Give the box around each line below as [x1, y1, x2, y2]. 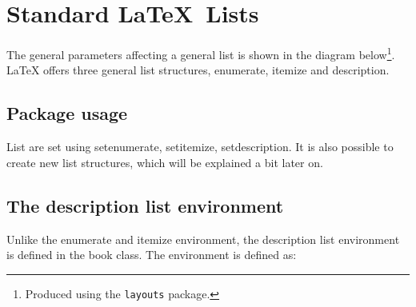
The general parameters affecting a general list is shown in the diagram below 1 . [6, 44, 395, 62]
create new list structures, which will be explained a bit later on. [6, 153, 323, 170]
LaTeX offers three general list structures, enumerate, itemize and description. [6, 62, 390, 78]
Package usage [6, 101, 128, 126]
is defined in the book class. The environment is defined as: [6, 246, 297, 263]
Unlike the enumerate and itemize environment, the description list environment [6, 230, 400, 247]
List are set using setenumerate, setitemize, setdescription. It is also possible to [6, 138, 394, 155]
